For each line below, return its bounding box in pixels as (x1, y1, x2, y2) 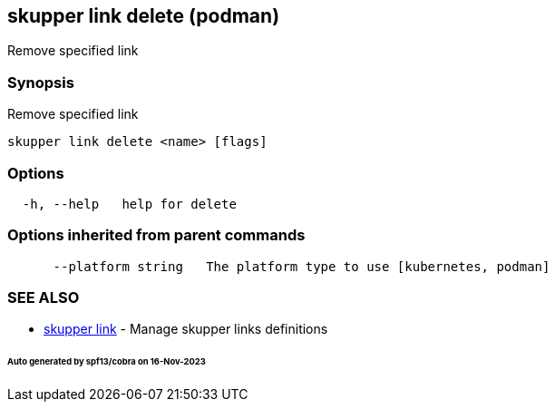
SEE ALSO (7, 288, 80, 307)
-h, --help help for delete (22, 196, 237, 211)
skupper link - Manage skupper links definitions (44, 321, 328, 337)
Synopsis (7, 73, 74, 92)
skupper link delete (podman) (7, 5, 280, 27)
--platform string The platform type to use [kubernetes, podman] (53, 258, 550, 274)
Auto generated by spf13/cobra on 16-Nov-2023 (7, 356, 206, 367)
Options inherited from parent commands (7, 226, 306, 245)
